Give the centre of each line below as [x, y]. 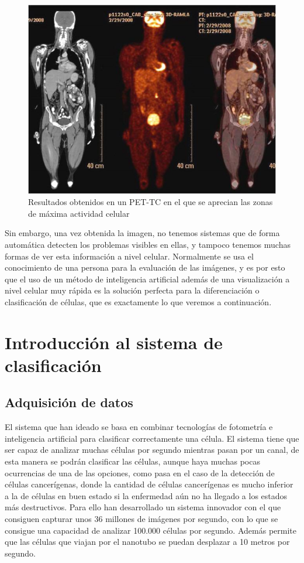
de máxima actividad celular [79, 213]
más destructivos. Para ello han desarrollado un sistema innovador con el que [143, 507]
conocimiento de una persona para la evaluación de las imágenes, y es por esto [145, 267]
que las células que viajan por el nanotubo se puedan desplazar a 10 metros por [147, 542]
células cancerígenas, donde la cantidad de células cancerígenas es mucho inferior [149, 484]
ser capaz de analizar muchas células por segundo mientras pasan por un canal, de [152, 450]
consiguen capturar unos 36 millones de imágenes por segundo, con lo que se [141, 518]
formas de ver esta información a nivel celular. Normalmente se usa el [129, 256]
